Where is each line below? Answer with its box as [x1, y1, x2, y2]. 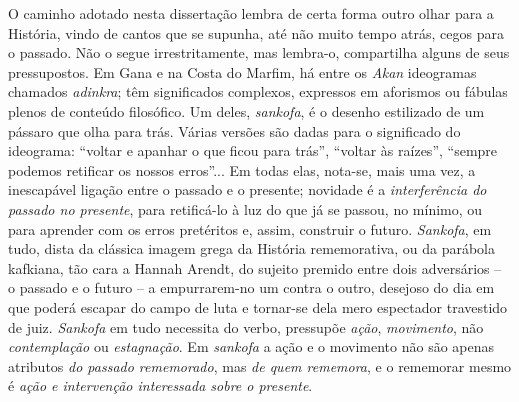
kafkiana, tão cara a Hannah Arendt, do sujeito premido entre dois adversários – [8, 257, 502, 278]
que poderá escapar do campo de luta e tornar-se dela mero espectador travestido [8, 296, 508, 317]
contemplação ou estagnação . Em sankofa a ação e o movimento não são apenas [8, 336, 495, 357]
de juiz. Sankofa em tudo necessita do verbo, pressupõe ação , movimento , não [8, 316, 484, 337]
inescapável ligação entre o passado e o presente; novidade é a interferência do [8, 179, 487, 200]
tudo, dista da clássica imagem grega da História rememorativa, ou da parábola [8, 238, 495, 259]
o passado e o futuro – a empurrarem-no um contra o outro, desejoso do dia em [8, 277, 495, 298]
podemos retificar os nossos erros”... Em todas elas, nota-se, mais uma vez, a [8, 159, 476, 180]
